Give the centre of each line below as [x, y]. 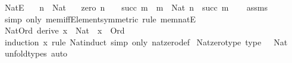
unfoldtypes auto [36, 53]
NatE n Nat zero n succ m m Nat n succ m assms [136, 7]
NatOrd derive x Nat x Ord [65, 30]
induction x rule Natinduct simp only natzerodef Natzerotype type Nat [146, 42]
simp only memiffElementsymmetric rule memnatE [100, 19]
